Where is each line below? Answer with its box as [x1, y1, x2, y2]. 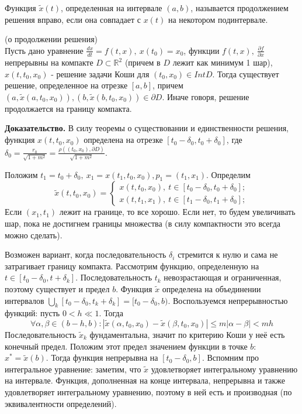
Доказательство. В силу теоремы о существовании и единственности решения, [5, 122, 289, 134]
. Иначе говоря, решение [162, 90, 249, 102]
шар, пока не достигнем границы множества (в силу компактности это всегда [5, 217, 280, 230]
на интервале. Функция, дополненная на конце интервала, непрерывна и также [5, 374, 286, 386]
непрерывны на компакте [5, 56, 93, 69]
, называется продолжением [190, 2, 289, 13]
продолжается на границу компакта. [5, 102, 132, 114]
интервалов [5, 294, 44, 306]
